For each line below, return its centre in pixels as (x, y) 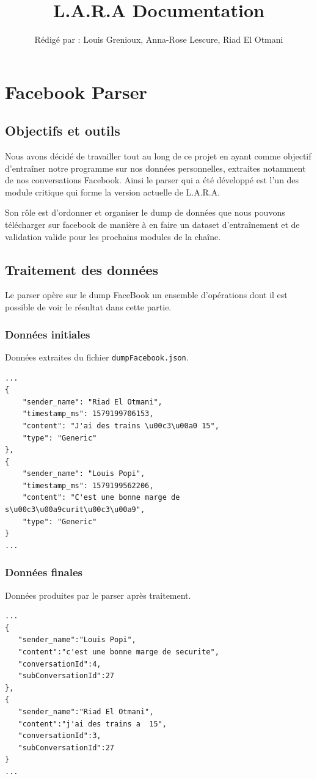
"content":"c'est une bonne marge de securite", (118, 652)
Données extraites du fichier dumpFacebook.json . (97, 357)
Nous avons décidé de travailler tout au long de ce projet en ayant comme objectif (158, 156)
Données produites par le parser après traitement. (98, 595)
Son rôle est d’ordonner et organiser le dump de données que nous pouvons (145, 212)
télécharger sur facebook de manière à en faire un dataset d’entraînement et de (152, 225)
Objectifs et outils (63, 130)
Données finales (44, 572)
